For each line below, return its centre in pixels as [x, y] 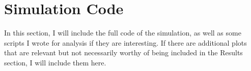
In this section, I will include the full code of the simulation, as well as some [123, 33]
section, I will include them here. [55, 62]
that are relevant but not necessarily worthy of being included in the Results [123, 52]
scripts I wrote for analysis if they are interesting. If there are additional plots [125, 42]
